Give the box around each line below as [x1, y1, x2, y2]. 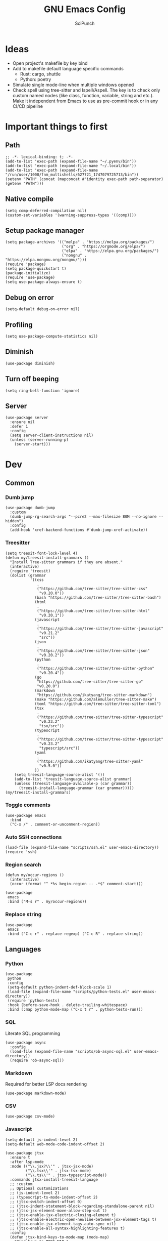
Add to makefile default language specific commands [12, 65, 124, 71]
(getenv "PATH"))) [5, 181, 44, 186]
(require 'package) [5, 262, 46, 267]
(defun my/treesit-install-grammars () [5, 555, 89, 560]
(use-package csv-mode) [5, 1114, 55, 1119]
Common [5, 478, 35, 487]
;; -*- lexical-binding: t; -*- [5, 154, 73, 159]
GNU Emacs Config [43, 4, 126, 15]
